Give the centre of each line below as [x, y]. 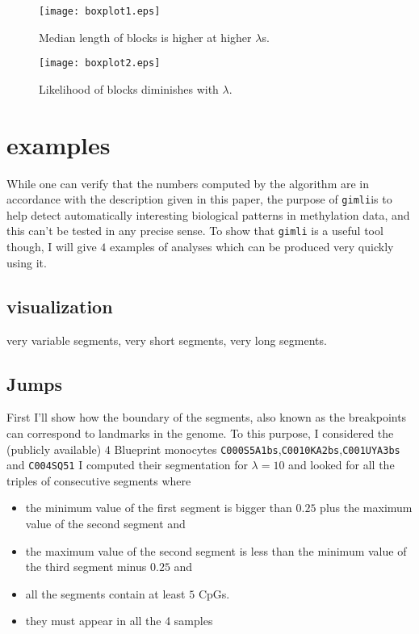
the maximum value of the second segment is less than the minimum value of [216, 550]
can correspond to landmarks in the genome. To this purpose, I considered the [200, 432]
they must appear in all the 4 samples [119, 621]
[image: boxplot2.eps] [100, 63]
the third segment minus [86, 567]
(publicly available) [54, 449]
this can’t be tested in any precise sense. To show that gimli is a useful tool [195, 231]
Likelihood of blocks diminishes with [129, 88]
